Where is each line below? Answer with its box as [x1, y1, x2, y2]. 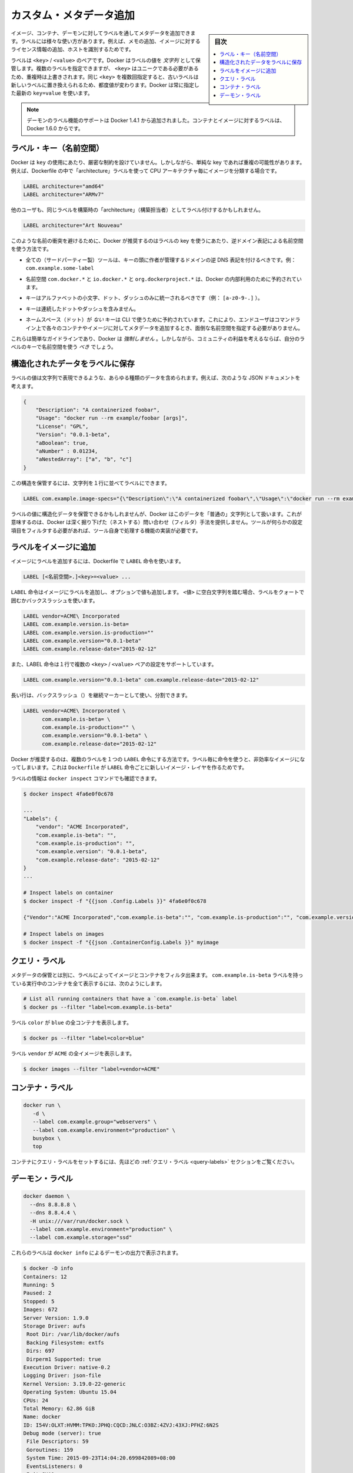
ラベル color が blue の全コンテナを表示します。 [11, 1019, 132, 1026]
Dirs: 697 [26, 1348, 55, 1355]
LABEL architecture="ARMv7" [23, 191, 104, 198]
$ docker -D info [23, 1265, 74, 1272]
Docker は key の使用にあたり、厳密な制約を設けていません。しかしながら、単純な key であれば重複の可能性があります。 [11, 159, 305, 166]
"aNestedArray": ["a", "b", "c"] [35, 456, 132, 463]
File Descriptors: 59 [26, 1438, 89, 1445]
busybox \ [32, 1135, 61, 1141]
